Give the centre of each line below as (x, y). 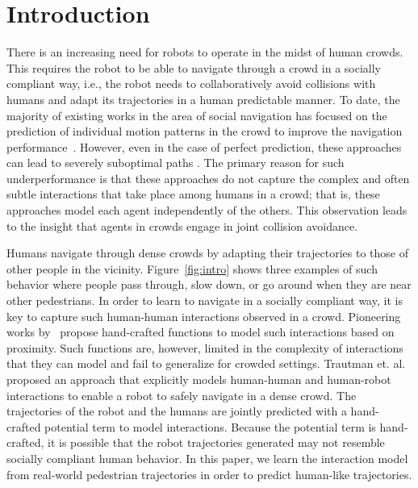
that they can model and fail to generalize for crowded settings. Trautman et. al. (206, 363)
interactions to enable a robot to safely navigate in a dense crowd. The (182, 395)
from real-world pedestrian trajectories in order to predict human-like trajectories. (209, 474)
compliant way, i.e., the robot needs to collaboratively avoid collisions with (191, 83)
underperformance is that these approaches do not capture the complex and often (208, 178)
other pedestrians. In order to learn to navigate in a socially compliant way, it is (205, 300)
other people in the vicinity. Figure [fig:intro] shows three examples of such (192, 268)
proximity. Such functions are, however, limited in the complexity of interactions (205, 347)
